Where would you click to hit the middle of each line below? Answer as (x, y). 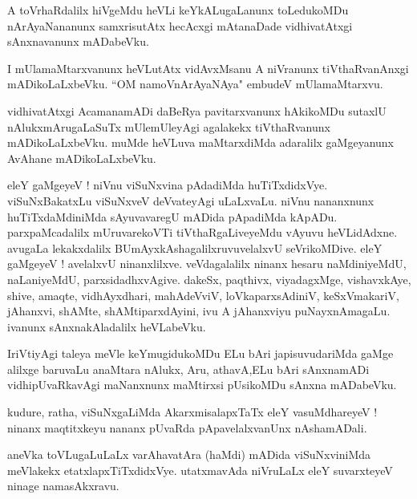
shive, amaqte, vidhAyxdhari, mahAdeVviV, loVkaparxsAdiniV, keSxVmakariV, (203, 295)
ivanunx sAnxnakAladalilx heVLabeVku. (107, 326)
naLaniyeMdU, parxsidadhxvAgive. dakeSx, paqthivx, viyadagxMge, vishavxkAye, (209, 279)
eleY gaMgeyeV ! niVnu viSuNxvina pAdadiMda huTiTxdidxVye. (168, 185)
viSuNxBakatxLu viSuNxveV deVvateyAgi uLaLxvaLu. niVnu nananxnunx (191, 200)
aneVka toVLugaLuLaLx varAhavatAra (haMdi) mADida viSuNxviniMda (189, 454)
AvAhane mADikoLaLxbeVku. (82, 158)
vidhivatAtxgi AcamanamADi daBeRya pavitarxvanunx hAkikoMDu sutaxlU (197, 110)
